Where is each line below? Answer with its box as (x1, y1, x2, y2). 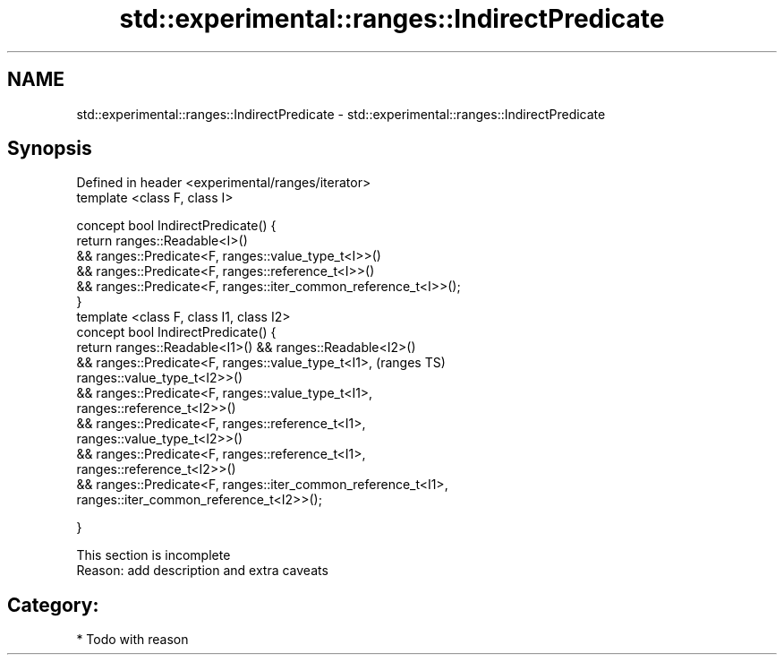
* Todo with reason (76, 632, 189, 648)
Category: (7, 593, 99, 616)
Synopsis (7, 137, 92, 160)
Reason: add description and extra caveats (76, 563, 328, 579)
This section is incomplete (76, 547, 231, 563)
